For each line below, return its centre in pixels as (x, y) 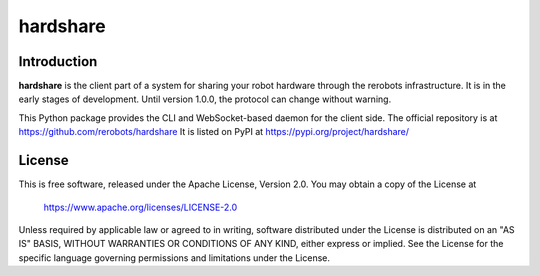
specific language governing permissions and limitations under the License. (174, 257)
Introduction (58, 61)
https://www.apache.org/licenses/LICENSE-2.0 (140, 207)
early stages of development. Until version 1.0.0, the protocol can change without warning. (205, 99)
